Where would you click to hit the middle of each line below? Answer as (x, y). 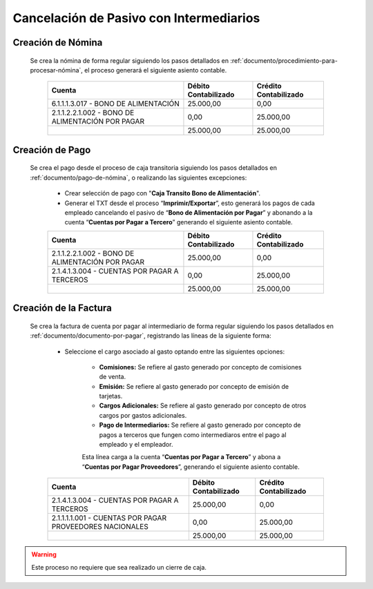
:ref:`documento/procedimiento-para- (284, 60)
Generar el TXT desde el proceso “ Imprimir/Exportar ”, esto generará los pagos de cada (190, 203)
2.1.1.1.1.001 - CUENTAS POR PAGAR (109, 518)
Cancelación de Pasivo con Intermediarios (136, 18)
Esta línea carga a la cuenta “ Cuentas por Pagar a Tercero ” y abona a (181, 457)
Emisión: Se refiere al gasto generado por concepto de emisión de (194, 386)
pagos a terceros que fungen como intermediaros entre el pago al (193, 434)
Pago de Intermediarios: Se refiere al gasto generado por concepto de (200, 425)
